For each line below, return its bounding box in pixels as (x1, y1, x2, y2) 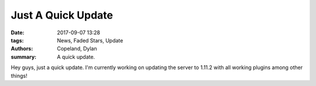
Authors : (11, 45, 33, 52)
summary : (11, 53, 37, 60)
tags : (11, 37, 24, 44)
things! (11, 72, 28, 79)
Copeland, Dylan (57, 45, 97, 52)
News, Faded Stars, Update (57, 37, 123, 44)
